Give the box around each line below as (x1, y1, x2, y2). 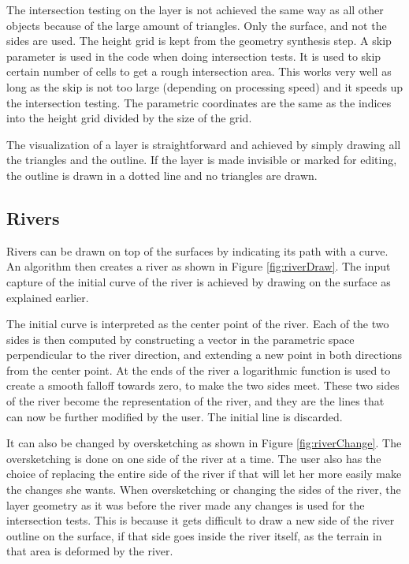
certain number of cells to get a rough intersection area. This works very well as (6, 63, 392, 80)
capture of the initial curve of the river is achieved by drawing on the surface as (6, 273, 391, 289)
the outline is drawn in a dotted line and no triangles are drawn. (6, 166, 318, 183)
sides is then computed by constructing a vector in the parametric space (6, 331, 355, 347)
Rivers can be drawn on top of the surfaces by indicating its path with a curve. (6, 242, 389, 259)
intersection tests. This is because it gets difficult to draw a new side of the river (6, 512, 395, 529)
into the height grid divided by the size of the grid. (6, 110, 252, 126)
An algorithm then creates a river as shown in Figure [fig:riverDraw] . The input (6, 258, 391, 275)
